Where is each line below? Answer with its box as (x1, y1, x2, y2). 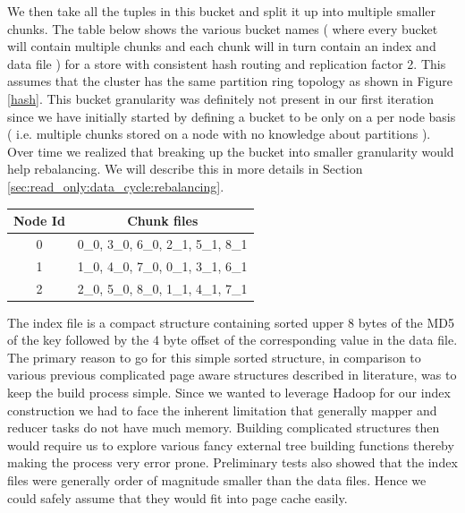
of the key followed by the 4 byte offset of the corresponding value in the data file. (7, 330, 458, 349)
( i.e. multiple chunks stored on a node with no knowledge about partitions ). (7, 124, 431, 143)
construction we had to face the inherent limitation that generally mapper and (7, 400, 437, 419)
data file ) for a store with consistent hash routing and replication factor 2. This (7, 54, 446, 73)
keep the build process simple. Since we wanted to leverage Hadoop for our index (7, 383, 451, 402)
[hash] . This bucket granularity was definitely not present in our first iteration (7, 89, 435, 107)
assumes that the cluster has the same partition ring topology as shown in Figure (7, 72, 452, 90)
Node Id (13, 211, 65, 230)
